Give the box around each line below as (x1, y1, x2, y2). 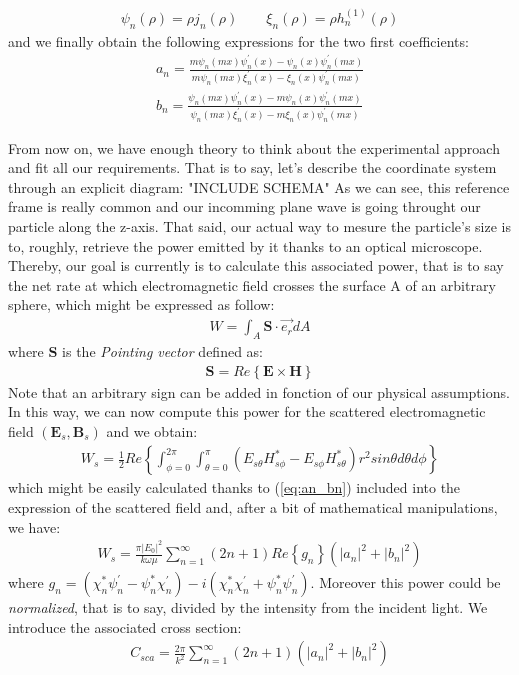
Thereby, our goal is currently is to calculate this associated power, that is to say (8, 255, 504, 276)
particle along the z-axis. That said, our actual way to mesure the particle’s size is (8, 215, 512, 236)
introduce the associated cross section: (8, 616, 242, 637)
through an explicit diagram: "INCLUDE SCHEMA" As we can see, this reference (8, 176, 510, 197)
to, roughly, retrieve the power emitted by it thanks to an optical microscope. (8, 235, 483, 256)
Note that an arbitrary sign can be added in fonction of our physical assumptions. (8, 381, 510, 402)
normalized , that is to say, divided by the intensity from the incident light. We (8, 597, 488, 618)
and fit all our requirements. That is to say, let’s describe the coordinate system (8, 157, 497, 178)
